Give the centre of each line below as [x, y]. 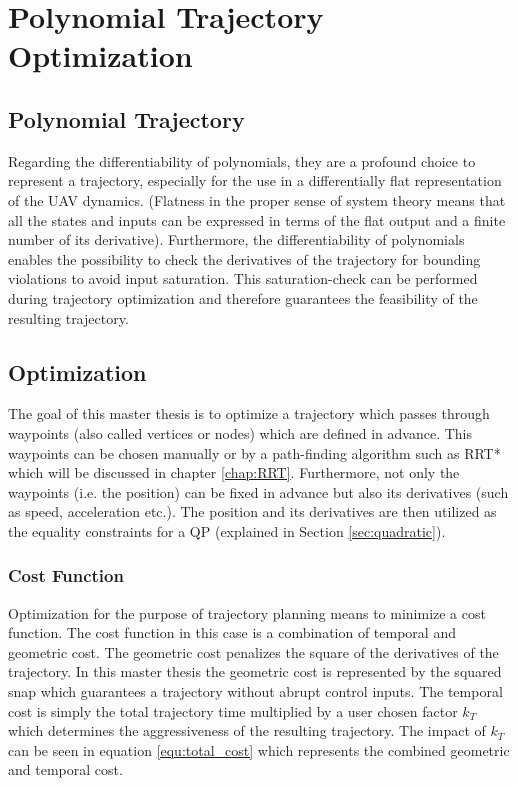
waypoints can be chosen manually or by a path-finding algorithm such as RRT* [254, 452]
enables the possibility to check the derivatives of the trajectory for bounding [244, 258]
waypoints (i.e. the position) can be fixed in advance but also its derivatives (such [258, 491]
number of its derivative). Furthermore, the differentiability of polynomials [236, 239]
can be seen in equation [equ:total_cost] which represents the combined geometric [259, 749]
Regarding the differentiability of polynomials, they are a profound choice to [242, 160]
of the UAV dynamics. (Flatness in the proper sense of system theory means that [257, 199]
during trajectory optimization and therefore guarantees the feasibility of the [243, 297]
